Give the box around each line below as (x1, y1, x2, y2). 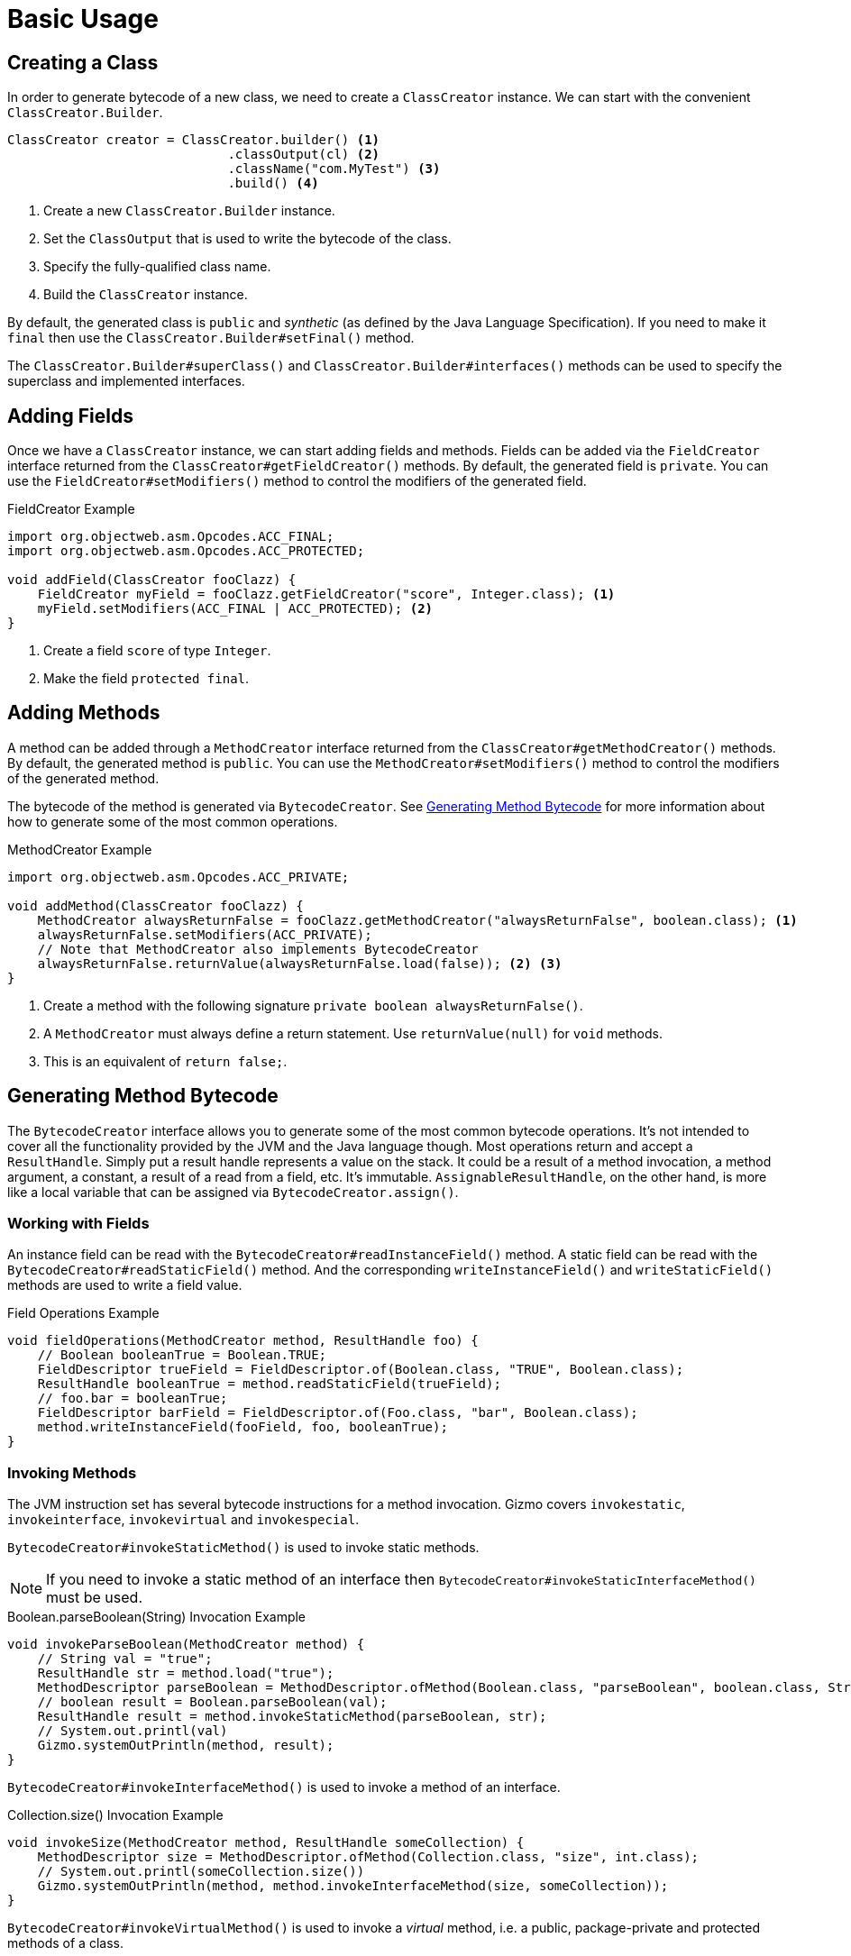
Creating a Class (7, 50, 159, 74)
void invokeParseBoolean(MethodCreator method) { (7, 1637, 365, 1652)
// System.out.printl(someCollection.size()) (37, 1864, 365, 1879)
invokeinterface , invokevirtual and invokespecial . (7, 1512, 360, 1528)
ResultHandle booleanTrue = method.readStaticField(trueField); (37, 1376, 501, 1392)
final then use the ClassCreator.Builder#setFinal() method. (7, 330, 415, 346)
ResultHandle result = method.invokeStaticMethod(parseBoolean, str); (37, 1709, 547, 1724)
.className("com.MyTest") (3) (227, 161, 441, 177)
